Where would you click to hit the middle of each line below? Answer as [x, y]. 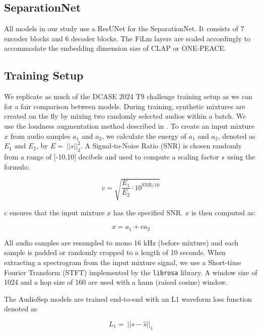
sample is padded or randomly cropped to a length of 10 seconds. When [115, 252]
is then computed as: [224, 212]
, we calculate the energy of [144, 136]
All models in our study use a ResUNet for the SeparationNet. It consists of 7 [124, 28]
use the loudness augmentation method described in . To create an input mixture [129, 126]
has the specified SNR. [148, 212]
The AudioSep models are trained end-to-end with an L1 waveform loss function [128, 299]
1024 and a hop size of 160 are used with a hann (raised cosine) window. [116, 282]
